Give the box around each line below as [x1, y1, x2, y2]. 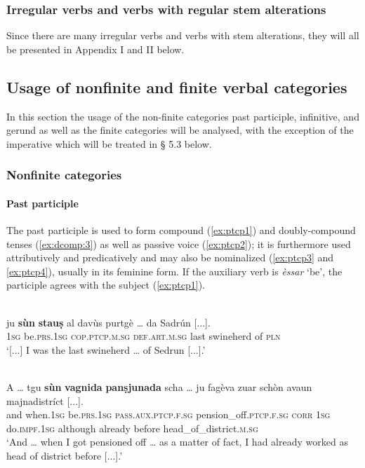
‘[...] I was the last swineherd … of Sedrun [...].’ [6, 342, 206, 357]
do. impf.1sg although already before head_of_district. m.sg [6, 420, 258, 435]
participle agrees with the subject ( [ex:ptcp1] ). [6, 277, 205, 292]
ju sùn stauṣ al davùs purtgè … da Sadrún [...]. [6, 315, 211, 329]
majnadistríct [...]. [6, 393, 84, 408]
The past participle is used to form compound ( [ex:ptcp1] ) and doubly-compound [6, 223, 356, 238]
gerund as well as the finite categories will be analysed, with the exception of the [6, 123, 354, 137]
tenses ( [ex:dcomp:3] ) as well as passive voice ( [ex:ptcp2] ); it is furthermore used [6, 236, 351, 251]
